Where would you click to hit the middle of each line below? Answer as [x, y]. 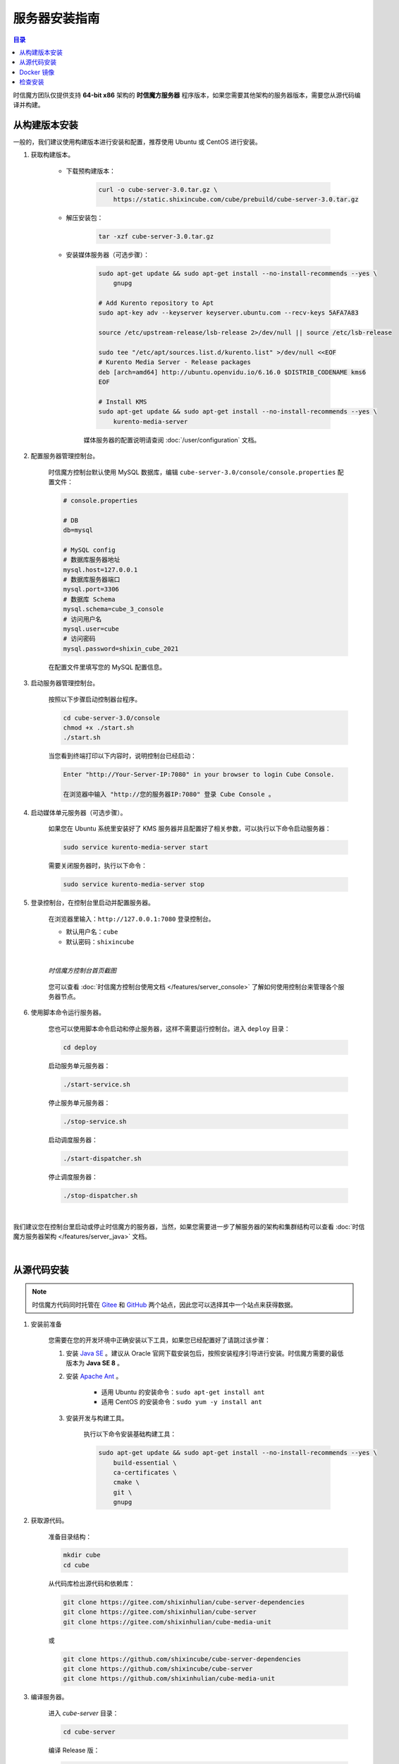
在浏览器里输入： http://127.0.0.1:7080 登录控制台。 [131, 919]
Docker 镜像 [37, 72]
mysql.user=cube [91, 629]
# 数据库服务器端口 [92, 580]
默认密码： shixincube [100, 941]
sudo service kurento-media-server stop [134, 884]
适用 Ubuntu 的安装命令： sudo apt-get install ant [183, 1392]
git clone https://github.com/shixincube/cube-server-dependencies [182, 1659]
